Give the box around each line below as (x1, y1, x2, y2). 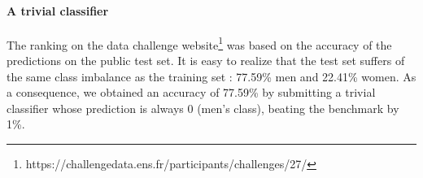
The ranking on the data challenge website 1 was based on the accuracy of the (7, 33, 392, 53)
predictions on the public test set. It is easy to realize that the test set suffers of (7, 52, 405, 69)
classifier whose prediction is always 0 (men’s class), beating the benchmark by (7, 99, 399, 116)
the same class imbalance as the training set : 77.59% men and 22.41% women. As (7, 67, 416, 85)
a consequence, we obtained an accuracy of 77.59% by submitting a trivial (7, 84, 376, 101)
